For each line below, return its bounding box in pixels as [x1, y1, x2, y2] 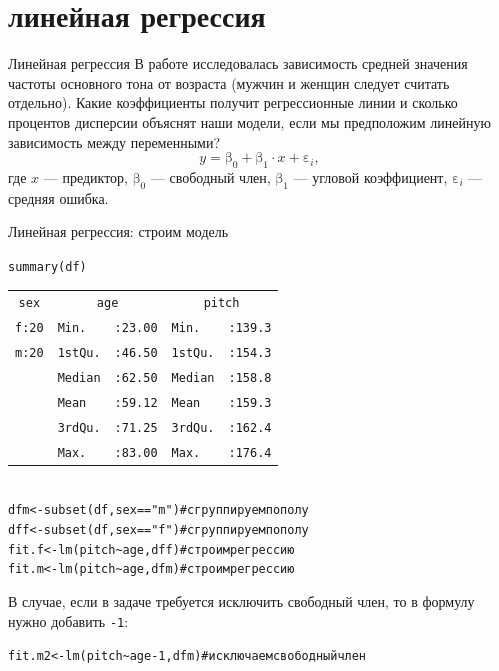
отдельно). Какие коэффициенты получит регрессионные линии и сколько [8, 92, 458, 113]
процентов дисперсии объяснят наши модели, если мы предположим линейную [8, 111, 491, 132]
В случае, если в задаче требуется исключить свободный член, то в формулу [8, 591, 475, 612]
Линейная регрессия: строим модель [8, 221, 229, 242]
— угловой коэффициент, [293, 166, 448, 187]
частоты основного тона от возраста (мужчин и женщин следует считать [8, 72, 450, 93]
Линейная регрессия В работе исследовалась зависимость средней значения [8, 53, 468, 74]
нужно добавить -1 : [8, 610, 129, 631]
